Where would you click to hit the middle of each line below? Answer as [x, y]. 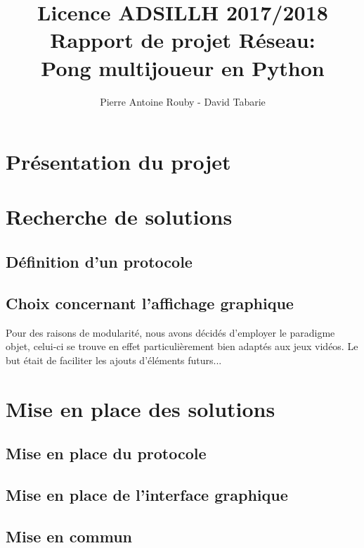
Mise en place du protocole [106, 453]
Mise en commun [69, 536]
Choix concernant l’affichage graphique [150, 303]
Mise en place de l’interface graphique [147, 494]
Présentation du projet [118, 162]
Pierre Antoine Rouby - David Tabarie [183, 101]
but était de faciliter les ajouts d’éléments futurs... [114, 360]
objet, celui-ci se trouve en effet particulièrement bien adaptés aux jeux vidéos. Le [182, 346]
